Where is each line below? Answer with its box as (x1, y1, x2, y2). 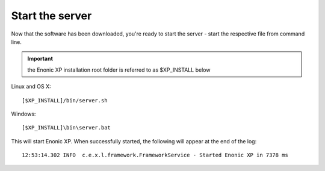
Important (27, 55, 54, 63)
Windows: (11, 110, 36, 117)
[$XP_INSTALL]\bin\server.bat (22, 124, 111, 131)
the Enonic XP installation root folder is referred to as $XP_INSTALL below (27, 66, 211, 73)
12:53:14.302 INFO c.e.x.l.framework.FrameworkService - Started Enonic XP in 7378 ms (22, 152, 289, 159)
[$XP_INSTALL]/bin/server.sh (22, 97, 108, 104)
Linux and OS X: (11, 83, 51, 90)
